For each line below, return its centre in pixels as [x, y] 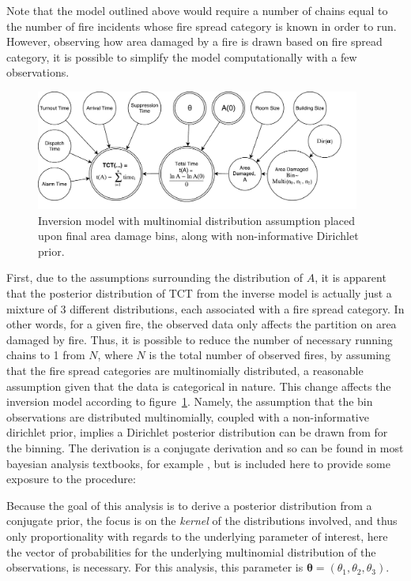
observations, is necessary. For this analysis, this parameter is [155, 567]
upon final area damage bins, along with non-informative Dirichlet [198, 236]
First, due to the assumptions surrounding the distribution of [155, 277]
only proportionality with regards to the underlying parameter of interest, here [197, 536]
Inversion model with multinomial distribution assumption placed [196, 220]
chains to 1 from [46, 355]
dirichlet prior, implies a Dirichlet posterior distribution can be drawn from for [197, 432]
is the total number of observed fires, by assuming [270, 355]
